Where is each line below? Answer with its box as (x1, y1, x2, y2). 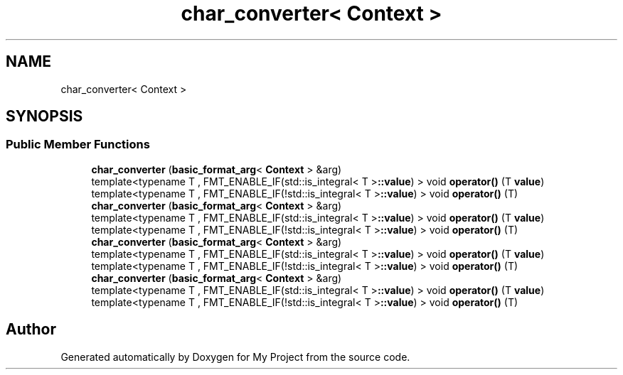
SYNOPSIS (6, 107, 83, 126)
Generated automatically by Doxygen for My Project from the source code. (60, 350, 410, 363)
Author (6, 320, 56, 339)
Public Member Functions (6, 137, 150, 152)
